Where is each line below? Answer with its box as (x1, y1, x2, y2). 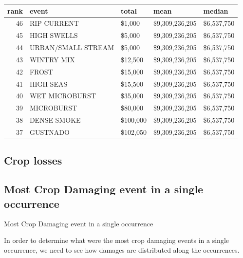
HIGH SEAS (29, 78, 68, 89)
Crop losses (4, 153, 62, 168)
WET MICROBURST (29, 91, 96, 101)
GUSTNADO (29, 127, 70, 137)
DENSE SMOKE (29, 115, 81, 125)
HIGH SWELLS (29, 30, 78, 40)
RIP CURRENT (29, 18, 79, 28)
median (203, 5, 228, 16)
